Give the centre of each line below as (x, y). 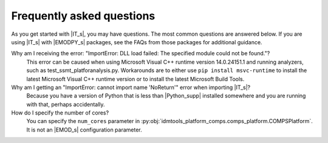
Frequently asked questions (83, 16)
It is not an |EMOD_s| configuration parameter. (84, 130)
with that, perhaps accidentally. (66, 104)
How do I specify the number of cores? (60, 113)
